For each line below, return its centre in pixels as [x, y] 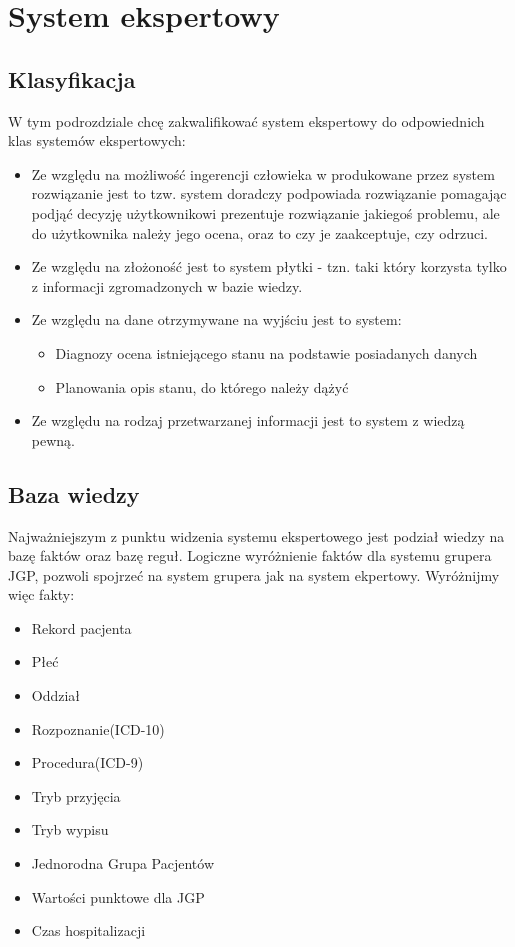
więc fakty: [41, 594]
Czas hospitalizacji [88, 930]
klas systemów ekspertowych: [97, 140]
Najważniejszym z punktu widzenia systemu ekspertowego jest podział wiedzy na [256, 535]
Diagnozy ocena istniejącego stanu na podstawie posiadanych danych [266, 352]
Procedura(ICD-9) [87, 762]
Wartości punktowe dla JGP [118, 896]
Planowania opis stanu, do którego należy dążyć [202, 386]
